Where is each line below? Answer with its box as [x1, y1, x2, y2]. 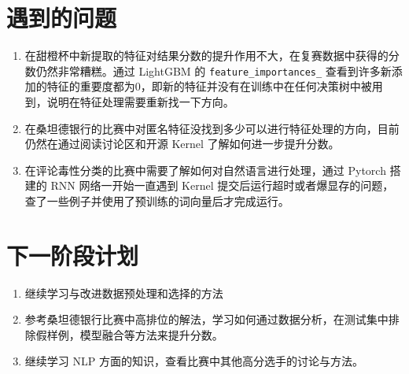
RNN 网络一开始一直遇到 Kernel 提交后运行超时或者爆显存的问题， [50, 177, 394, 194]
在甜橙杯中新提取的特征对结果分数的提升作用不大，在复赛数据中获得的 [24, 47, 389, 64]
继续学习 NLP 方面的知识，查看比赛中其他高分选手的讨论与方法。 [24, 353, 363, 369]
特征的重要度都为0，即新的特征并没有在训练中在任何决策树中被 [46, 78, 372, 94]
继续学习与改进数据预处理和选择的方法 [24, 284, 223, 301]
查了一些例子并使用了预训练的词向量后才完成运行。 [24, 192, 289, 209]
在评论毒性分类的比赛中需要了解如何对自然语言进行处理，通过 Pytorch [24, 161, 386, 178]
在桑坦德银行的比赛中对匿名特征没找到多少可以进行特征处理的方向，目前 [24, 120, 400, 136]
